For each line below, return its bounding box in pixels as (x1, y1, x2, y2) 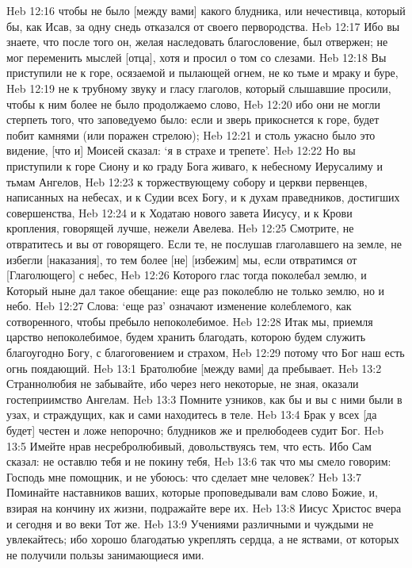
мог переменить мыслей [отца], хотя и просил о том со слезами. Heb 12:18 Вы (6, 48, 387, 65)
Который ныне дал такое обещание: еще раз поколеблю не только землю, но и (6, 282, 385, 298)
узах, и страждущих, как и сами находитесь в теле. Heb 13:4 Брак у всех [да (6, 406, 377, 423)
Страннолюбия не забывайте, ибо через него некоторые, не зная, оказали (6, 375, 359, 392)
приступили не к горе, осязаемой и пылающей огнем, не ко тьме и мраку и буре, (6, 64, 399, 81)
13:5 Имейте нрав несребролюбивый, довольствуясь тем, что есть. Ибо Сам (6, 437, 372, 454)
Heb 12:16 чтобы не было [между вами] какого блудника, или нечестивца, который (6, 2, 406, 18)
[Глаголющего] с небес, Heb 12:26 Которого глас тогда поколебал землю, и (6, 267, 367, 283)
